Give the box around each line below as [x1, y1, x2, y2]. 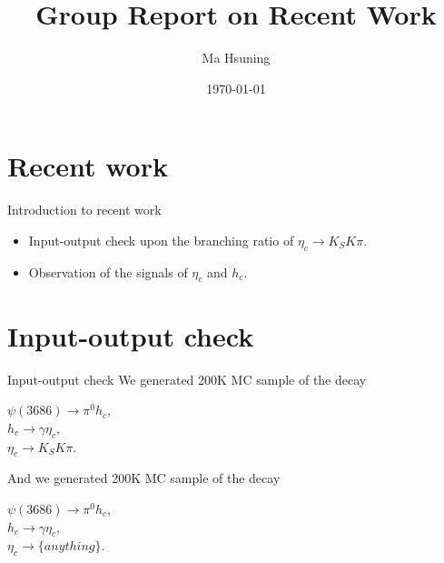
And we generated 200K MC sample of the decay [7, 468, 281, 488]
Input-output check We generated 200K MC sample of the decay [7, 369, 367, 388]
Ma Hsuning [202, 48, 271, 67]
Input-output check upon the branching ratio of [28, 230, 294, 249]
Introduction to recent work [7, 200, 162, 219]
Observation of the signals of [28, 262, 188, 281]
